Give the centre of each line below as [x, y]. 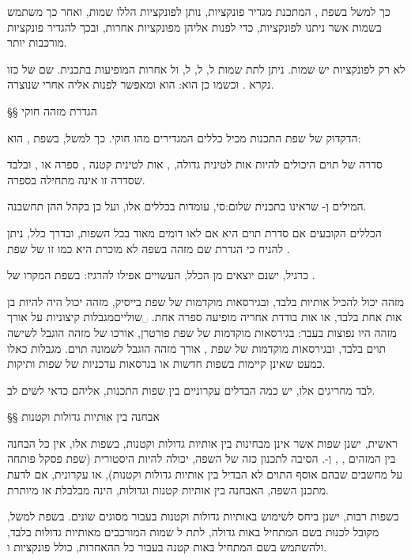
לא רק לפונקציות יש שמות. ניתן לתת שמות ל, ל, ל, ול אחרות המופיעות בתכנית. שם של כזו [206, 68]
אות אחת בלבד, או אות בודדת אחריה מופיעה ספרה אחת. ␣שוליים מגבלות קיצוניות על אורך [205, 317]
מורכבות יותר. [37, 42]
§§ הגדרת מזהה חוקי [52, 110]
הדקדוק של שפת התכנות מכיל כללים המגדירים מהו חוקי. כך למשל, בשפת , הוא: [184, 137]
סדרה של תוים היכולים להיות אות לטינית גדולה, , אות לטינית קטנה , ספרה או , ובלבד [195, 164]
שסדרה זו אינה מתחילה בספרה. [76, 179]
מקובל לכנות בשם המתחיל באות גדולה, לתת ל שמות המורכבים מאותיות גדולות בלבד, [193, 531]
